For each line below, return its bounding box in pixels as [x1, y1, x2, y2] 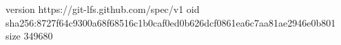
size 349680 [6, 29, 53, 43]
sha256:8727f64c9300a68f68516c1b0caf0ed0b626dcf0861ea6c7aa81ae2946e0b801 [6, 15, 336, 29]
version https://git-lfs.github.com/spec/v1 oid [6, 2, 200, 16]
